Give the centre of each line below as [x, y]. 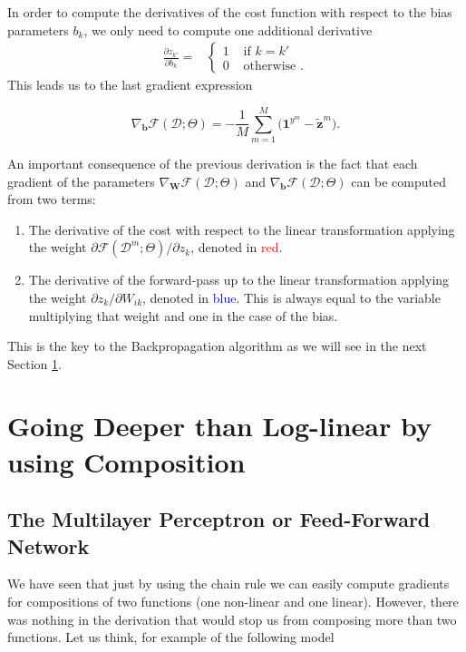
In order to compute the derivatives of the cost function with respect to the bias [230, 12]
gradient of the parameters [81, 181]
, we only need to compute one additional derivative [228, 29]
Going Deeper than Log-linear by [219, 426]
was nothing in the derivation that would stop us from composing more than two [232, 619]
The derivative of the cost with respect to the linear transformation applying [242, 229]
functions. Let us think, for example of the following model [171, 637]
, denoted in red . [237, 247]
